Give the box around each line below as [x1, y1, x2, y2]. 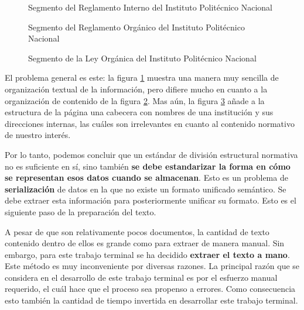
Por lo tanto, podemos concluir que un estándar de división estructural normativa [5, 148, 298, 160]
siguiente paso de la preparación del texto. [5, 205, 156, 218]
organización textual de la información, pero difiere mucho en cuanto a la [5, 82, 268, 95]
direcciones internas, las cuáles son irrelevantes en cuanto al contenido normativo [5, 117, 295, 129]
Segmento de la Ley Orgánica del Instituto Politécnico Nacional [28, 51, 257, 64]
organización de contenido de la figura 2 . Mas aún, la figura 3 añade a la [5, 94, 265, 106]
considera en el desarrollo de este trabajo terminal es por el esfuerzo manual [5, 271, 278, 283]
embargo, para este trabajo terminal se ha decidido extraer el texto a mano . [5, 248, 290, 260]
